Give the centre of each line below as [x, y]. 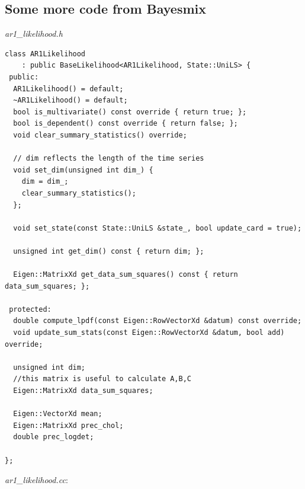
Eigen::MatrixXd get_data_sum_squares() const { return [126, 275]
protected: [30, 309]
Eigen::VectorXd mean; [58, 414]
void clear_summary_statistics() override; [100, 135]
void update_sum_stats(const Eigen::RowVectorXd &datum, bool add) [149, 333]
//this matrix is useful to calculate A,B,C [102, 379]
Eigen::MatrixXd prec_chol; [68, 425]
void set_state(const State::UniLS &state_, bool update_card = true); [158, 228]
